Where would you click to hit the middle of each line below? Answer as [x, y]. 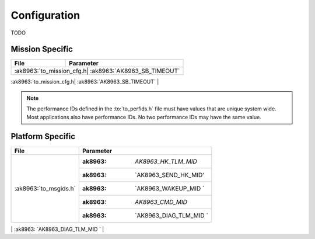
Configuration [45, 15]
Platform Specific [43, 136]
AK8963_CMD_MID [161, 202]
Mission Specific [42, 49]
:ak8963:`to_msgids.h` [45, 188]
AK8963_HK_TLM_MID [166, 161]
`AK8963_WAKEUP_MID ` [170, 188]
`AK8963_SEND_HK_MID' [170, 175]
